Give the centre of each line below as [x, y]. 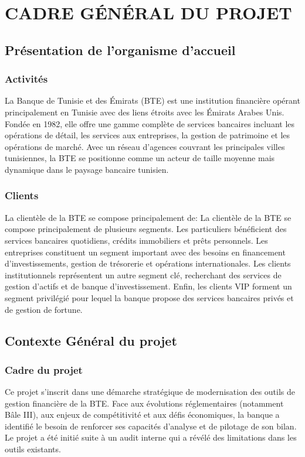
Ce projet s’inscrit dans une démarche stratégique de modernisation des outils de [150, 392]
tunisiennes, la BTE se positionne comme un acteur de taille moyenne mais [140, 158]
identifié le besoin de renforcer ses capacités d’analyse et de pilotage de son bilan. [151, 426]
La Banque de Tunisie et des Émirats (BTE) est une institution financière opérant [152, 100]
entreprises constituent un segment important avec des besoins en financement [145, 252]
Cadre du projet [44, 369]
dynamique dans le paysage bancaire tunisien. [87, 169]
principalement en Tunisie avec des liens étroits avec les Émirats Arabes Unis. [145, 112]
